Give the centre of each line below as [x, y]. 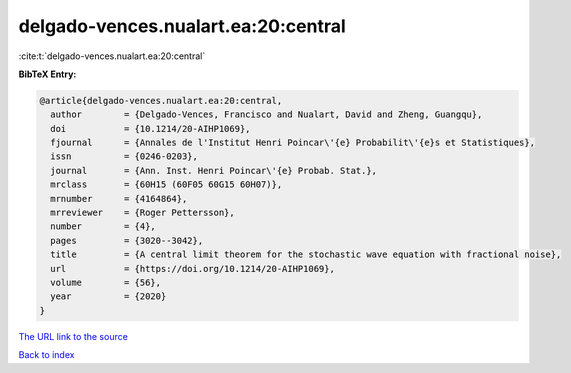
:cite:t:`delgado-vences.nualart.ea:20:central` [112, 56]
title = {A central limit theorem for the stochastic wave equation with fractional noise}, [306, 254]
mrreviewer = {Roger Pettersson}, [142, 213]
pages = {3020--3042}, [127, 240]
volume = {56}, [106, 282]
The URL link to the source [73, 336]
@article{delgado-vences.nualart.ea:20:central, [161, 100]
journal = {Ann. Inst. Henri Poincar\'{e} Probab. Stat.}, [214, 170]
